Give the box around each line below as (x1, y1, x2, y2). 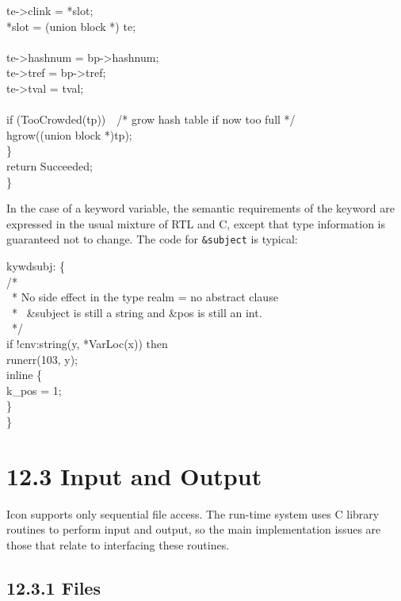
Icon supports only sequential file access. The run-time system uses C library (6, 505, 380, 522)
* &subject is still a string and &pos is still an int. (11, 304, 262, 320)
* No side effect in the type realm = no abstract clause (11, 289, 278, 305)
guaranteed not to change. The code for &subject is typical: (6, 231, 298, 247)
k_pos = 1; (6, 381, 62, 398)
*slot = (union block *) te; (6, 17, 136, 34)
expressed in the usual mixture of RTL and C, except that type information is (6, 215, 385, 232)
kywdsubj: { (6, 257, 65, 274)
